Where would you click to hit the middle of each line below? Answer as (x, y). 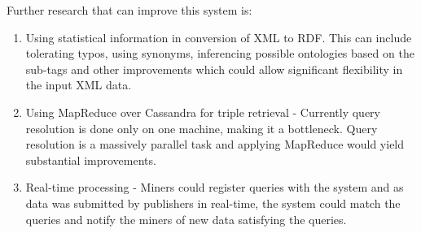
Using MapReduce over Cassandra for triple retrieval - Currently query (203, 112)
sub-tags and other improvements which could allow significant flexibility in (214, 69)
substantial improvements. (91, 160)
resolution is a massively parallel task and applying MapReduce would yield (215, 144)
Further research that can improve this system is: (129, 10)
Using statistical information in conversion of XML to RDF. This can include (219, 37)
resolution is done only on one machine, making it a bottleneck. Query (202, 128)
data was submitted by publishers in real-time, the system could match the (213, 203)
